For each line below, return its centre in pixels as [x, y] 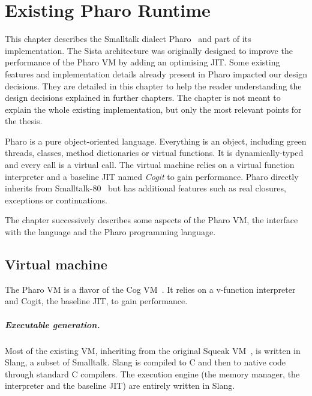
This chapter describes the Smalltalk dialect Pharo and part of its [128, 39]
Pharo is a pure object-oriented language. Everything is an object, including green [156, 141]
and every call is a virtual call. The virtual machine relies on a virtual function [150, 165]
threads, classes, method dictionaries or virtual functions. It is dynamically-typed [154, 153]
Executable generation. [52, 324]
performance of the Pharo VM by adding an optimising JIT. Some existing [142, 62]
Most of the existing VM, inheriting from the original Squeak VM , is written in [153, 350]
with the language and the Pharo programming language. [110, 232]
